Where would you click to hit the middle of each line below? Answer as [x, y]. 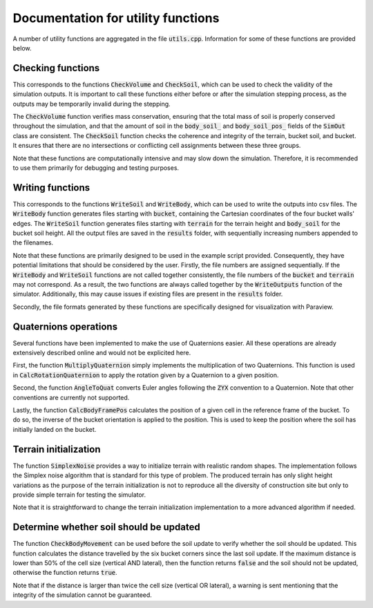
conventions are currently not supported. [71, 397]
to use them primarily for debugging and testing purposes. [96, 168]
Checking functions [56, 68]
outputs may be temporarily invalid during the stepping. [92, 104]
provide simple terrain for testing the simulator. [79, 495]
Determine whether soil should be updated [106, 528]
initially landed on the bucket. [55, 429]
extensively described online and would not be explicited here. [102, 353]
